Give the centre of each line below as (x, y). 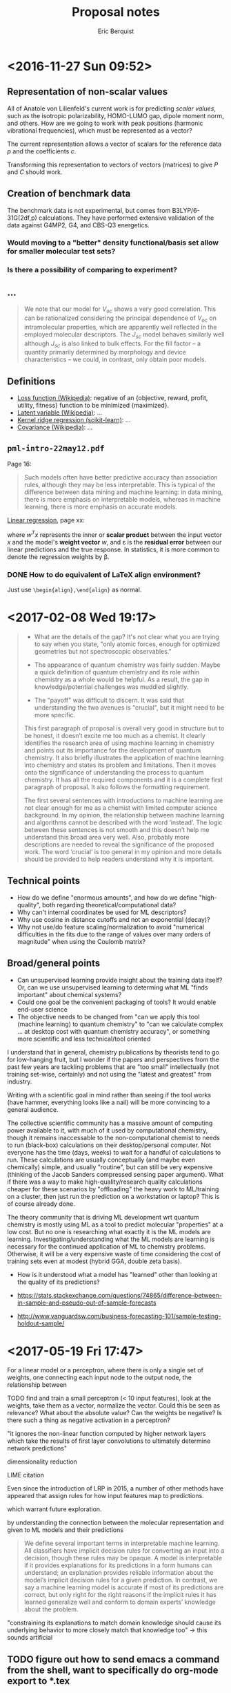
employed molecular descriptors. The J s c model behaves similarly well (124, 335)
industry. (20, 1081)
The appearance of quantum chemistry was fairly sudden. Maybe (127, 665)
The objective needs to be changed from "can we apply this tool (108, 1016)
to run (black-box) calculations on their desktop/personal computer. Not (109, 1145)
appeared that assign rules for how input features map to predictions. (106, 1496)
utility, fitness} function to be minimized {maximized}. (93, 406)
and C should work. (35, 172)
